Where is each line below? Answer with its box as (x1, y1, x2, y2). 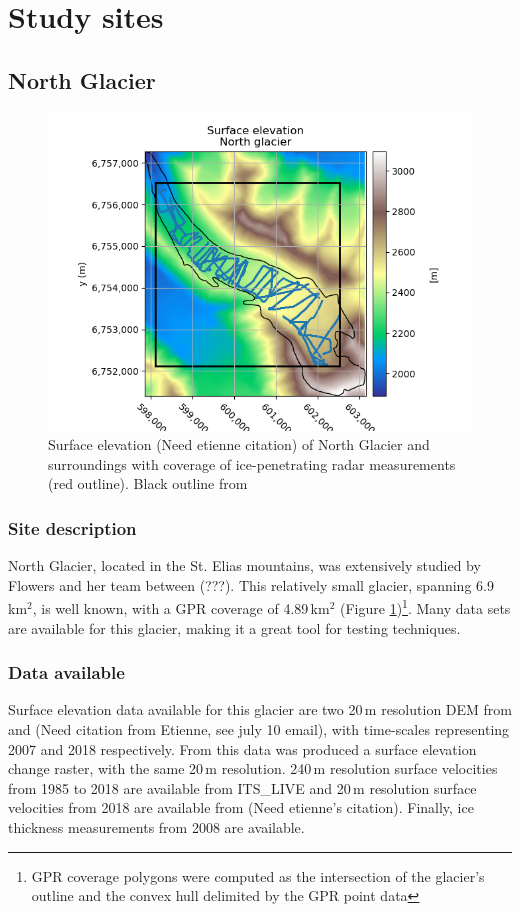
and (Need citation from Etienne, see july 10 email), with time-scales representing (8, 719, 510, 740)
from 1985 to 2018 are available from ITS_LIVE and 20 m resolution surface (8, 777, 477, 798)
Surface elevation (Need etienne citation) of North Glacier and (48, 434, 430, 455)
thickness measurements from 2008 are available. (8, 816, 305, 837)
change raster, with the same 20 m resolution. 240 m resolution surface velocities (8, 758, 498, 779)
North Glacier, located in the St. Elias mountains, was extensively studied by (8, 555, 481, 576)
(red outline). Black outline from (48, 473, 248, 494)
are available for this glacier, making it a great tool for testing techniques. (8, 617, 461, 638)
